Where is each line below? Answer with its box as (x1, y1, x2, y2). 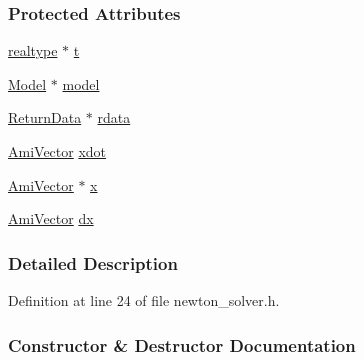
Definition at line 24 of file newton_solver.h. (8, 290, 280, 310)
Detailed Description (8, 250, 178, 275)
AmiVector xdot (8, 141, 107, 161)
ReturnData (8, 107, 82, 128)
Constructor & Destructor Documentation (8, 332, 356, 357)
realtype (8, 40, 58, 61)
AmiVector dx (8, 208, 94, 229)
